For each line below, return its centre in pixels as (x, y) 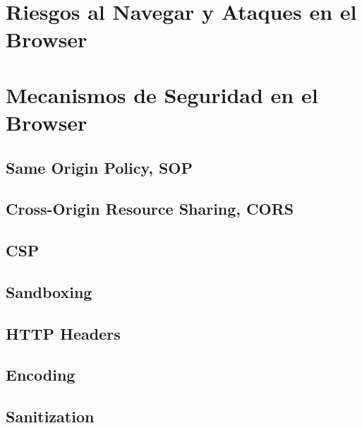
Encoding (41, 375)
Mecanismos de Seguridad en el (162, 94)
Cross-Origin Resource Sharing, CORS (150, 209)
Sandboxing (49, 291)
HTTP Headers (63, 333)
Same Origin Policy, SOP (99, 167)
